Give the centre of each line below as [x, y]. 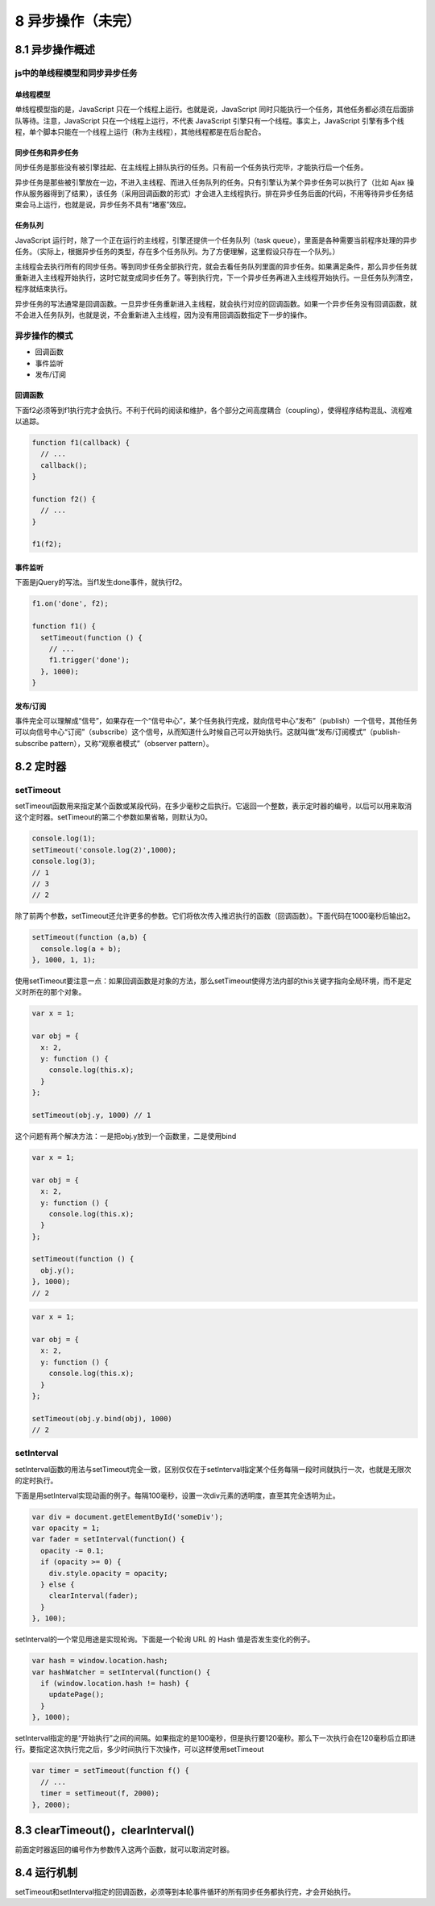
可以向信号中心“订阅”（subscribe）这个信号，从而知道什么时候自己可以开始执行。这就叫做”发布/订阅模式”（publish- [208, 732]
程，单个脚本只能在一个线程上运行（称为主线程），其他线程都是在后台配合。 [140, 131]
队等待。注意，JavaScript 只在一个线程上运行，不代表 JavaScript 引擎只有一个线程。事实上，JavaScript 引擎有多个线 [209, 120]
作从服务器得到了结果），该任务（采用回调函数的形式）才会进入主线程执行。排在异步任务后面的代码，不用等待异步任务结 [214, 194]
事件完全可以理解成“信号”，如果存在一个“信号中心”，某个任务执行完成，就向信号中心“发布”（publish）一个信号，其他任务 [216, 721]
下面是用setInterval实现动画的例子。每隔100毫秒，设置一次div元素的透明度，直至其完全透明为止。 [177, 1495]
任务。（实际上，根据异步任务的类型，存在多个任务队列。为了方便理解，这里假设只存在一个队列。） [177, 252]
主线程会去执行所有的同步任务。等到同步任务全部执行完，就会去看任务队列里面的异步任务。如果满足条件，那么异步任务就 [216, 266]
